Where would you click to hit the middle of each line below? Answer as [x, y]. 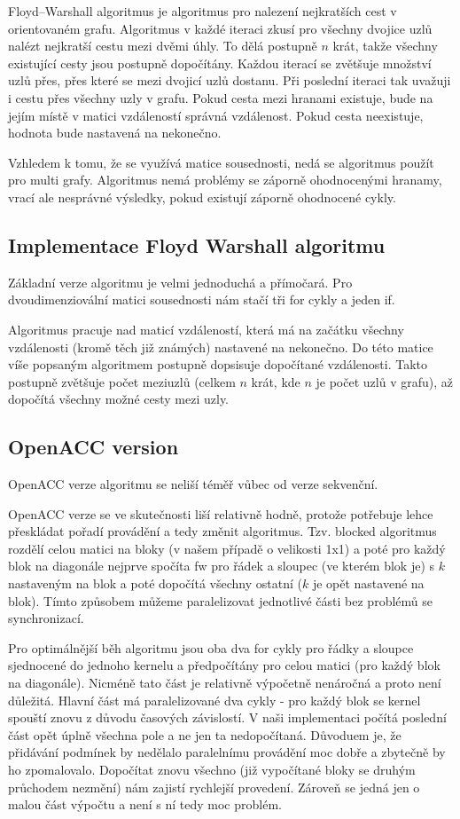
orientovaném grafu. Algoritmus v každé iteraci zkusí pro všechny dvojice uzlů [220, 28]
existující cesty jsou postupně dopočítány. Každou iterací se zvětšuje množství [220, 63]
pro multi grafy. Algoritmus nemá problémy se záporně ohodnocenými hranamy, [225, 180]
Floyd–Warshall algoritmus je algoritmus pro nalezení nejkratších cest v [203, 11]
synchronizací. [46, 618]
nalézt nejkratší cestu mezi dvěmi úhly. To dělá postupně [163, 46]
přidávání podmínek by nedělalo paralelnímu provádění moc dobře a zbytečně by [227, 752]
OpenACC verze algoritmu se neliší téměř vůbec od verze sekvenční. [193, 484]
